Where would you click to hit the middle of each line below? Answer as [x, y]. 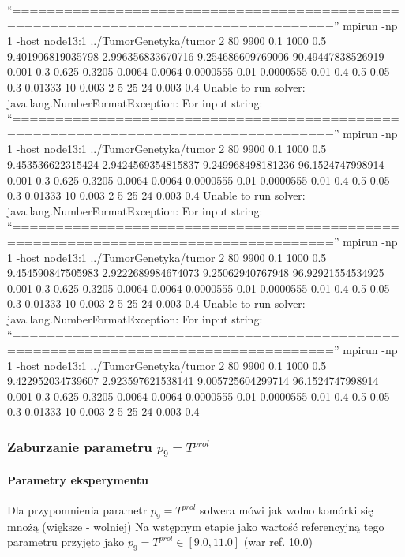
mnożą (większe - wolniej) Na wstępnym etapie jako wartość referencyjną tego [196, 526]
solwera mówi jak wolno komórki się [287, 510]
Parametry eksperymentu [78, 479]
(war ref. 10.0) [278, 542]
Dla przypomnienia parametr [77, 510]
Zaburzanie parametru [80, 446]
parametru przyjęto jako [66, 542]
